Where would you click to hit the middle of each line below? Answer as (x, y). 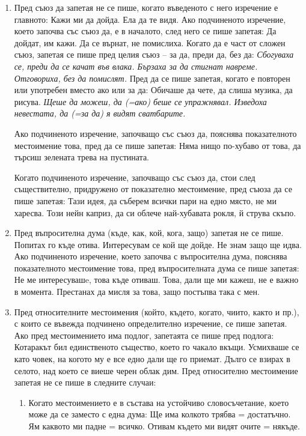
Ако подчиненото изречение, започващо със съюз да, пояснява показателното (155, 133)
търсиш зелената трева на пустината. (81, 157)
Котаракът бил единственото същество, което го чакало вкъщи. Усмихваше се (157, 347)
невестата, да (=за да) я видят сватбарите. (100, 113)
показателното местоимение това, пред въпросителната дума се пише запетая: (157, 268)
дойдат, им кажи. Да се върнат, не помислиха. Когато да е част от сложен (150, 42)
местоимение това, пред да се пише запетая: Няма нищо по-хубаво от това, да (158, 145)
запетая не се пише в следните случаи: (85, 382)
